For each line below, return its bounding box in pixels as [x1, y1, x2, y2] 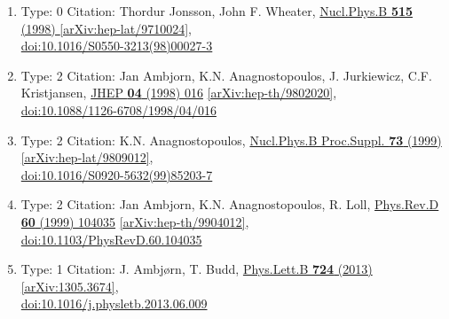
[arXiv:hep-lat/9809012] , [20, 148, 154, 167]
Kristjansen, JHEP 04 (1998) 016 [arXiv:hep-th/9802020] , [20, 83, 337, 102]
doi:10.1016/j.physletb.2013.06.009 [20, 294, 208, 313]
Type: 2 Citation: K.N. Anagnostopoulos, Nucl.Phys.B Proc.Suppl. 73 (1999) [20, 130, 442, 149]
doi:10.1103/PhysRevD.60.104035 [20, 230, 202, 248]
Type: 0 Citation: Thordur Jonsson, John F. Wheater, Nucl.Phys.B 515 [20, 2, 414, 19]
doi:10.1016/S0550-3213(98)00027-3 [20, 36, 213, 55]
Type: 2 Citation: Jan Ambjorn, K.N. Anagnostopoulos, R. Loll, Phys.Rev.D [20, 195, 439, 214]
